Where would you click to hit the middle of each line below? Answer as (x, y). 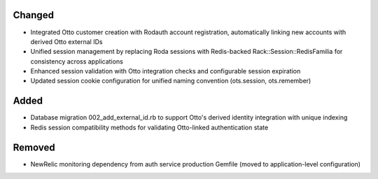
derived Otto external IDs (66, 41)
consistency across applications (77, 61)
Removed (34, 147)
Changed (33, 15)
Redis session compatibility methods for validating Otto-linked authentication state (149, 127)
